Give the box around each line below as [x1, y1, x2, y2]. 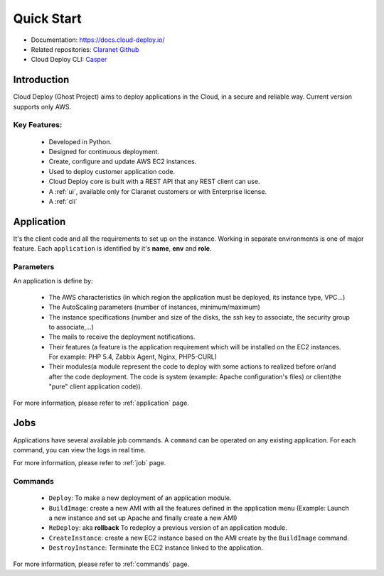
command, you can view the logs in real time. [13, 445, 146, 454]
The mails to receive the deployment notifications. [48, 332, 196, 341]
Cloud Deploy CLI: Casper [31, 55, 107, 64]
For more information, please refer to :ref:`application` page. [13, 398, 190, 407]
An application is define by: [13, 277, 93, 286]
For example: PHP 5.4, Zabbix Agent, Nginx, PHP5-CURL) [48, 352, 217, 362]
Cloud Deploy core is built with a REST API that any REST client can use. [48, 178, 260, 186]
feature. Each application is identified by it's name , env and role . [13, 244, 212, 253]
